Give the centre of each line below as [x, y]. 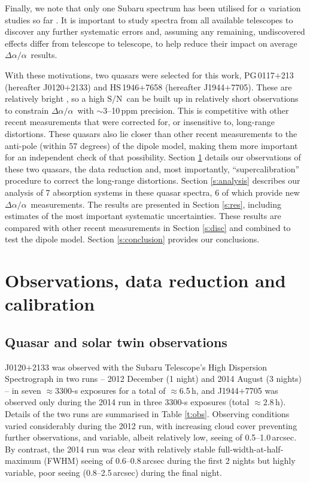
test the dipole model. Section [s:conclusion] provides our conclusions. [132, 239]
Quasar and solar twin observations [116, 341]
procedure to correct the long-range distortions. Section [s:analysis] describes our [153, 180]
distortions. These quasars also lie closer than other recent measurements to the [151, 133]
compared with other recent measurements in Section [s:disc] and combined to [148, 227]
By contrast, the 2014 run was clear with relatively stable [110, 449]
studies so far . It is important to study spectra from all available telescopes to [149, 19]
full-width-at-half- [251, 449]
